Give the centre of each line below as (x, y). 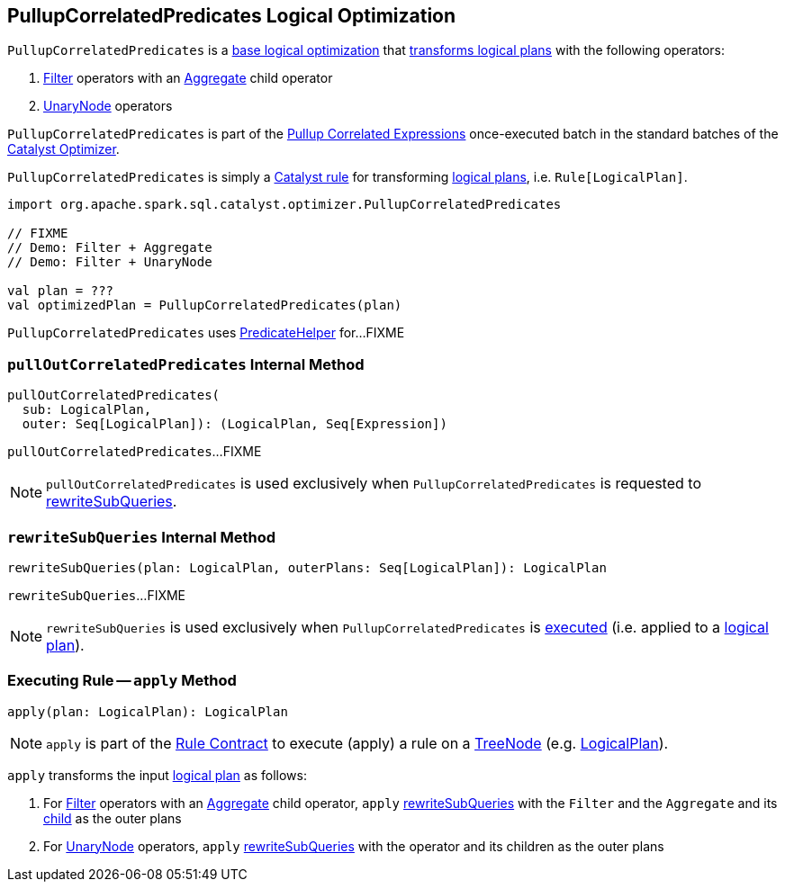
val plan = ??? (61, 291)
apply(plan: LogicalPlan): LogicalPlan (148, 711)
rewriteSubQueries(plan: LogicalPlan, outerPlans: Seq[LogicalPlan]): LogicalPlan (307, 567)
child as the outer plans (113, 818)
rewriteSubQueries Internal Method (141, 537)
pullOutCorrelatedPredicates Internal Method (186, 364)
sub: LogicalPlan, (87, 410)
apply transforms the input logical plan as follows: (157, 775)
